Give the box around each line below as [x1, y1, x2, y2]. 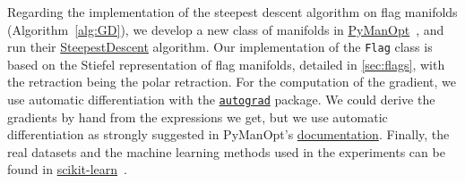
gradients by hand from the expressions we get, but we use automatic [7, 107, 388, 126]
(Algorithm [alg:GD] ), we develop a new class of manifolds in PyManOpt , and [7, 20, 444, 38]
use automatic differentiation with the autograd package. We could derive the [7, 90, 435, 109]
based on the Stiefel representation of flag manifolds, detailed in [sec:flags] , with [7, 54, 445, 73]
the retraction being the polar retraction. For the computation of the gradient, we [7, 72, 457, 91]
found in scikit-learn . [7, 160, 127, 179]
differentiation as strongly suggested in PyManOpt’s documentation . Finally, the [7, 125, 450, 144]
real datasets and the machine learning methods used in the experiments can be [7, 142, 445, 161]
